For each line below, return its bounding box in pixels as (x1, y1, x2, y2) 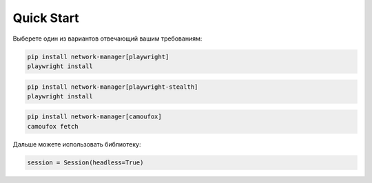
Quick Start (12, 10, 79, 25)
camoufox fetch (27, 122, 79, 130)
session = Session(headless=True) (27, 158, 144, 166)
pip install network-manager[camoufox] (27, 113, 162, 120)
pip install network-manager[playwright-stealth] (27, 83, 198, 91)
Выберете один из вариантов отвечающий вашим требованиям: (12, 34, 203, 43)
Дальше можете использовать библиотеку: (12, 140, 141, 148)
